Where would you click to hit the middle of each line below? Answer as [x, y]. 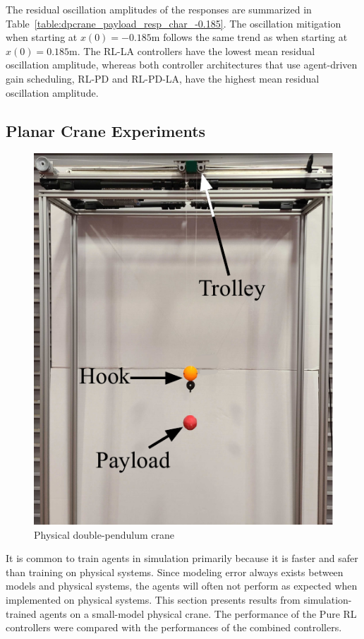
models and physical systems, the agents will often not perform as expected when [182, 586]
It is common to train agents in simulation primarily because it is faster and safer [182, 558]
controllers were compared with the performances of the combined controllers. [174, 627]
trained [21, 613]
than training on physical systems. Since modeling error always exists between [175, 572]
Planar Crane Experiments [106, 130]
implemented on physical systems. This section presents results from [153, 599]
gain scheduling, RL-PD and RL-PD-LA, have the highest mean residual [163, 78]
